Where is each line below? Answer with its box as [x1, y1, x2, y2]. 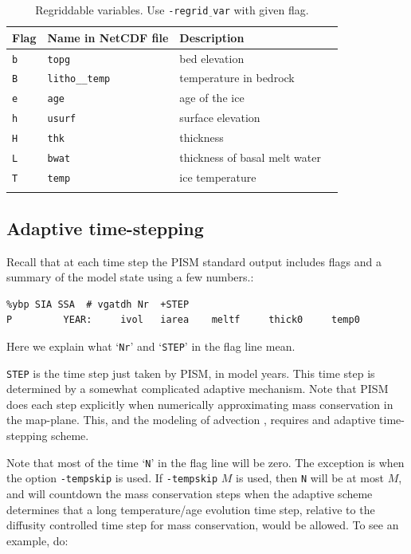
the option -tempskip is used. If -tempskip [6, 470, 218, 486]
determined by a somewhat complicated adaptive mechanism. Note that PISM [6, 380, 389, 397]
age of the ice [179, 89, 245, 106]
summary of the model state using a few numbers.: [6, 269, 254, 285]
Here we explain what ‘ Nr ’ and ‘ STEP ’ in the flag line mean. [6, 337, 296, 354]
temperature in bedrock [179, 69, 295, 86]
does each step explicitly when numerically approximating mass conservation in [6, 395, 393, 412]
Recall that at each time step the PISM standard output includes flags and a [6, 253, 382, 269]
